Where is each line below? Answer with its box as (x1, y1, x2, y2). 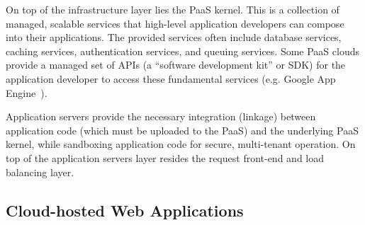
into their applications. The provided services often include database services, (6, 30, 342, 45)
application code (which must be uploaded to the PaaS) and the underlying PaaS (6, 122, 359, 137)
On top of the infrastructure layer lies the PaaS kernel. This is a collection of (6, 2, 339, 16)
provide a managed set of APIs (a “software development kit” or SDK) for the (6, 57, 346, 72)
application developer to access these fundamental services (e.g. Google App (6, 71, 336, 86)
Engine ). (6, 85, 47, 100)
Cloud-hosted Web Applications (6, 199, 244, 221)
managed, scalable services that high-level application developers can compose (6, 16, 344, 30)
